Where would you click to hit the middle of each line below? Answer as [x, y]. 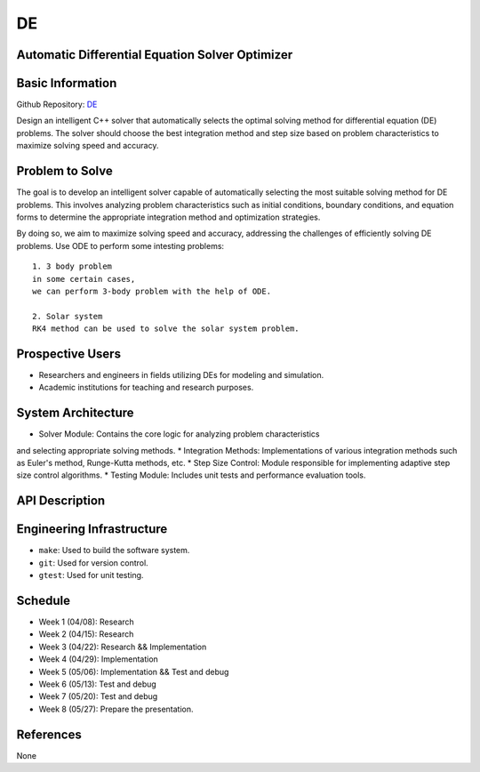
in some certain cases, [84, 279]
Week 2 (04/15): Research [86, 634]
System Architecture [75, 413]
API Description [61, 501]
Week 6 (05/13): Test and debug [98, 684]
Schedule [44, 600]
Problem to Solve [64, 171]
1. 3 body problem [72, 266]
